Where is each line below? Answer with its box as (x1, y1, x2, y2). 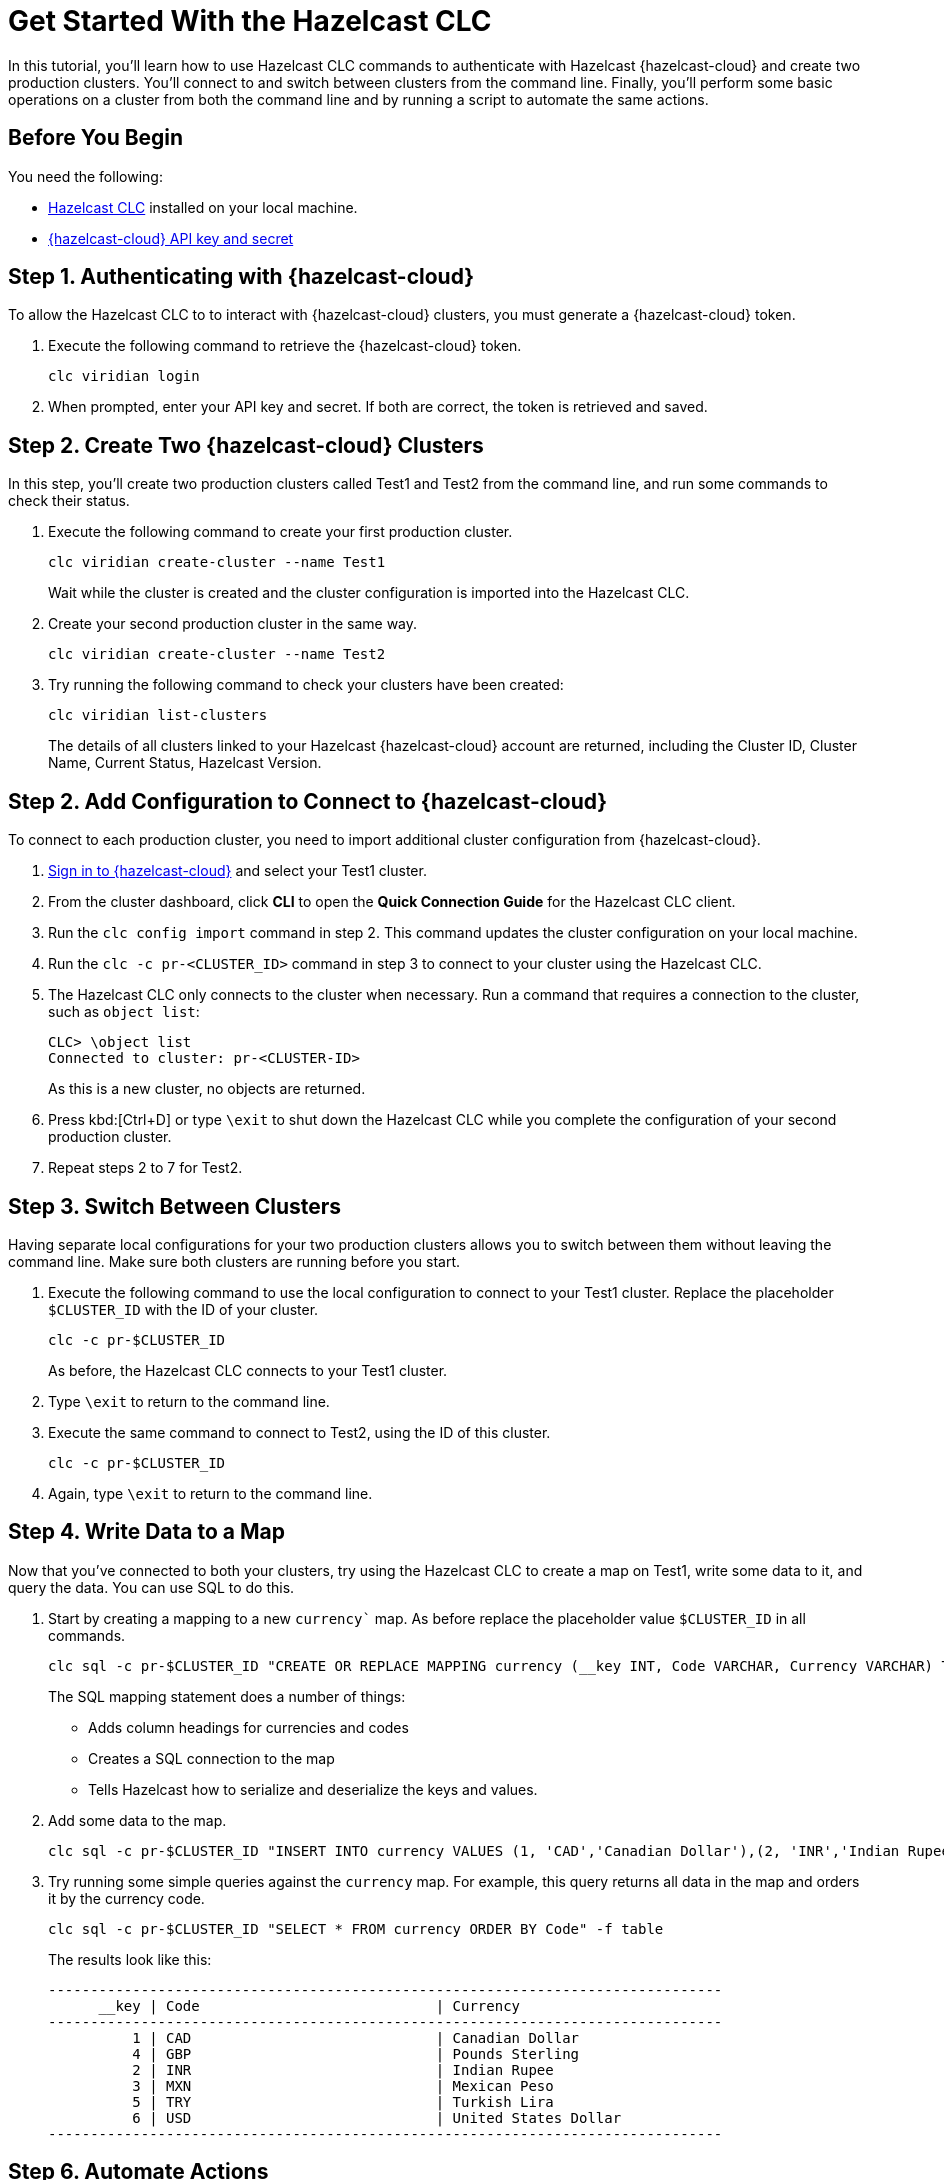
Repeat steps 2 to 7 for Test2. (48, 1159, 243, 1177)
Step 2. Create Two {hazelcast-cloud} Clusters (8, 432, 484, 458)
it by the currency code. (48, 1889, 205, 1907)
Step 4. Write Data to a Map (8, 1519, 285, 1545)
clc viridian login (48, 368, 200, 385)
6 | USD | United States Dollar (132, 2109, 622, 2126)
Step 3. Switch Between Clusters (8, 1193, 342, 1219)
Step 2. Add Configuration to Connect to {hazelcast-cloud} (8, 788, 608, 814)
